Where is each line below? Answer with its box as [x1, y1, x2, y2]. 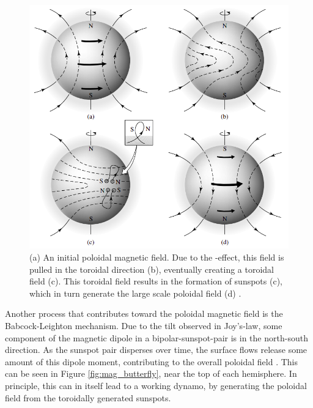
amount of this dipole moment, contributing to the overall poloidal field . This [5, 355, 298, 368]
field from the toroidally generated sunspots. [5, 391, 171, 404]
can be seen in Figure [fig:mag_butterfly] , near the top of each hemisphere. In [5, 367, 297, 380]
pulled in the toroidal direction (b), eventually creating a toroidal [29, 262, 274, 275]
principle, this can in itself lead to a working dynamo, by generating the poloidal [5, 379, 307, 391]
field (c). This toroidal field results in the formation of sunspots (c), [29, 275, 282, 287]
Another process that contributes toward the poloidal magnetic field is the [5, 307, 283, 320]
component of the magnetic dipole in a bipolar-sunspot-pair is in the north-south [5, 331, 308, 344]
